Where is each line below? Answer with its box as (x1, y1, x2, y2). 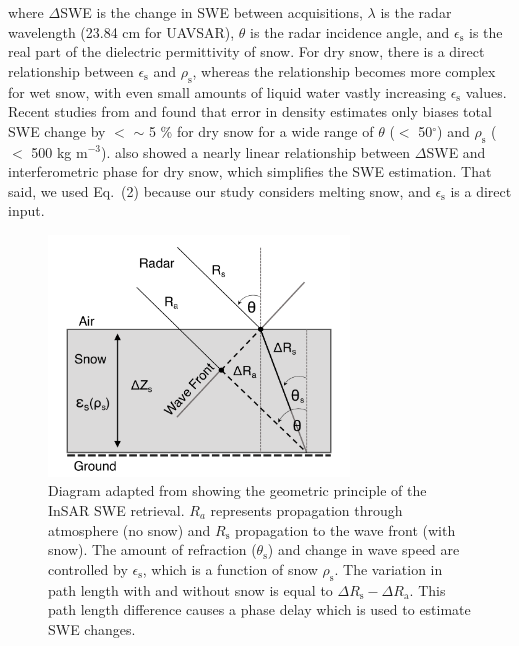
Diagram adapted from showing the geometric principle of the (48, 480, 427, 501)
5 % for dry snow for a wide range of (148, 120, 374, 141)
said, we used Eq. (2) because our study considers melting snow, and (8, 180, 431, 201)
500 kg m (31, 141, 88, 162)
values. (465, 81, 507, 102)
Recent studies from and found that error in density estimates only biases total (8, 101, 492, 122)
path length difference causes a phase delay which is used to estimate (48, 599, 471, 620)
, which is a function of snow (142, 558, 318, 579)
